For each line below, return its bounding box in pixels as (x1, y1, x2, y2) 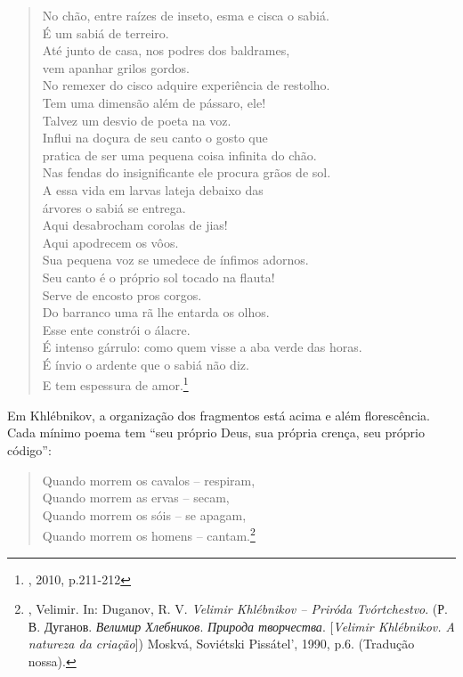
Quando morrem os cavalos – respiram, (42, 470, 256, 489)
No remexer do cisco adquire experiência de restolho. (42, 76, 330, 94)
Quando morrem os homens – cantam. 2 (42, 524, 256, 544)
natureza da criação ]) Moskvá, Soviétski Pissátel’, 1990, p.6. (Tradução (28, 634, 415, 653)
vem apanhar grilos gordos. (42, 58, 190, 77)
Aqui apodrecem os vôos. (42, 232, 179, 251)
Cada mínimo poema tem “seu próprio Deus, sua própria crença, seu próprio (7, 423, 425, 442)
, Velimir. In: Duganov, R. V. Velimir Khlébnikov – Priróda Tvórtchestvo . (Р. (28, 600, 448, 618)
